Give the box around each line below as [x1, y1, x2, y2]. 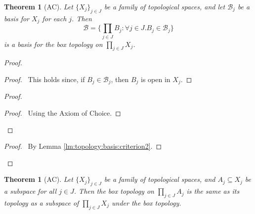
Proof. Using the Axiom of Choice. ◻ [4, 108, 121, 118]
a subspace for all [4, 186, 57, 196]
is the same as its [186, 186, 240, 196]
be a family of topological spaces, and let [104, 1, 225, 11]
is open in [141, 74, 170, 84]
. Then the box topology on [74, 186, 154, 196]
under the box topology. [112, 197, 181, 208]
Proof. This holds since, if [4, 74, 85, 84]
